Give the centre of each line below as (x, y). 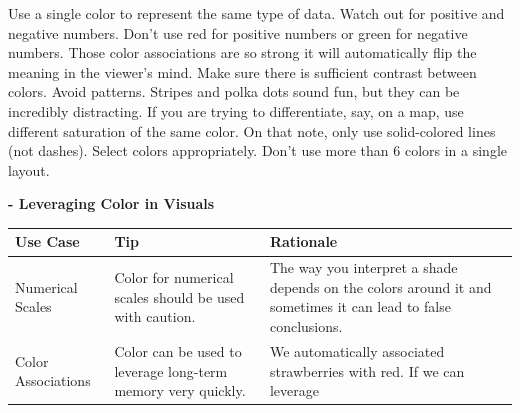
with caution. (155, 316)
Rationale (303, 241)
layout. (29, 169)
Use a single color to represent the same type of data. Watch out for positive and (256, 13)
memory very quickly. (180, 390)
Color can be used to (178, 350)
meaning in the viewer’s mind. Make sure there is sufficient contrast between (242, 71)
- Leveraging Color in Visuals (111, 203)
